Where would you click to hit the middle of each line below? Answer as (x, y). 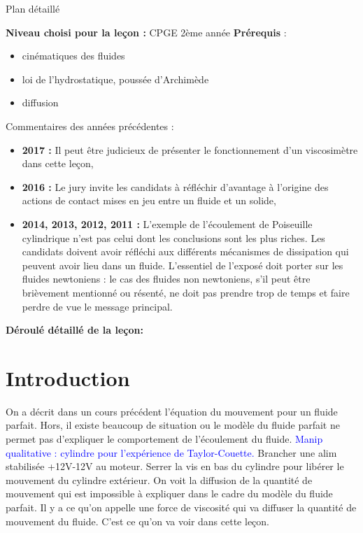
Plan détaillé (33, 8)
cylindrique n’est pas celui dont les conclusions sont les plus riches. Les (173, 237)
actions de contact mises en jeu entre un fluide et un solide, (149, 200)
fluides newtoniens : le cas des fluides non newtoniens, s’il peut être (166, 279)
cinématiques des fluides (73, 56)
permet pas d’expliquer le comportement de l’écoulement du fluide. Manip (164, 439)
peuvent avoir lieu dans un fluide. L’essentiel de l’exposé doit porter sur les (183, 265)
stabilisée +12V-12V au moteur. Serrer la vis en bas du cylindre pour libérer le (175, 466)
